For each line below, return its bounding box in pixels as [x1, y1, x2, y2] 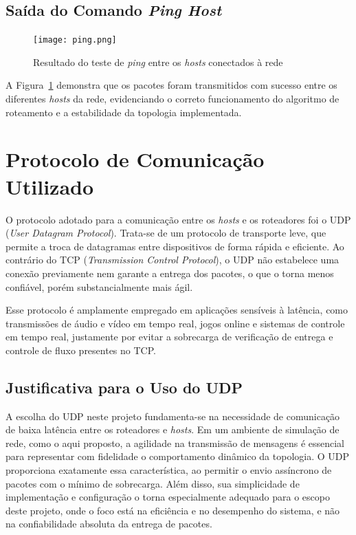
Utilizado [5, 172, 94, 200]
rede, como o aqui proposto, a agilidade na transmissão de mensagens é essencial [5, 435, 345, 450]
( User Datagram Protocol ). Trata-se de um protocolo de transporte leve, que [5, 226, 326, 240]
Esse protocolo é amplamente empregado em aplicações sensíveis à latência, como [5, 303, 348, 317]
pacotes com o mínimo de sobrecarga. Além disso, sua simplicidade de [5, 476, 300, 490]
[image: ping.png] [33, 35, 117, 45]
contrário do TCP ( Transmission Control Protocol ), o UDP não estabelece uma [5, 252, 340, 267]
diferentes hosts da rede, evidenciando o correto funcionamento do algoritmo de [5, 91, 340, 106]
